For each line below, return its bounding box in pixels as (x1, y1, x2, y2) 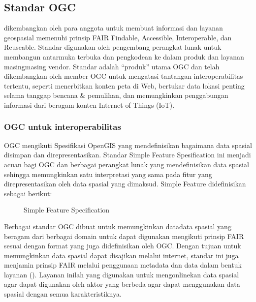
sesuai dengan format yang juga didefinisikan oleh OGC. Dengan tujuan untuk (4, 241, 241, 251)
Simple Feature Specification (24, 205, 110, 215)
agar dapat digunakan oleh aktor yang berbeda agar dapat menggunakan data (4, 279, 240, 289)
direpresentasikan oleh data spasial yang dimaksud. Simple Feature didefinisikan (4, 179, 246, 189)
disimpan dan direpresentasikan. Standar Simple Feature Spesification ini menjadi (4, 150, 251, 160)
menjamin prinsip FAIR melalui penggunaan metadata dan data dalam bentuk (4, 260, 242, 270)
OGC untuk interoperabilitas (4, 121, 121, 133)
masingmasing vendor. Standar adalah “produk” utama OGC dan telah (4, 61, 220, 71)
